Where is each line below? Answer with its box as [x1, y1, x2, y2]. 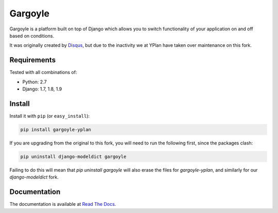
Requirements [9, 56, 56, 64]
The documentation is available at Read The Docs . [9, 201, 116, 207]
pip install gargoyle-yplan [20, 127, 91, 132]
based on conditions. [9, 32, 54, 39]
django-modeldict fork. [9, 174, 59, 180]
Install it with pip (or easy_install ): [9, 113, 90, 119]
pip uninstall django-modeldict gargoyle [20, 153, 127, 159]
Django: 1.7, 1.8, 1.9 [22, 86, 62, 92]
